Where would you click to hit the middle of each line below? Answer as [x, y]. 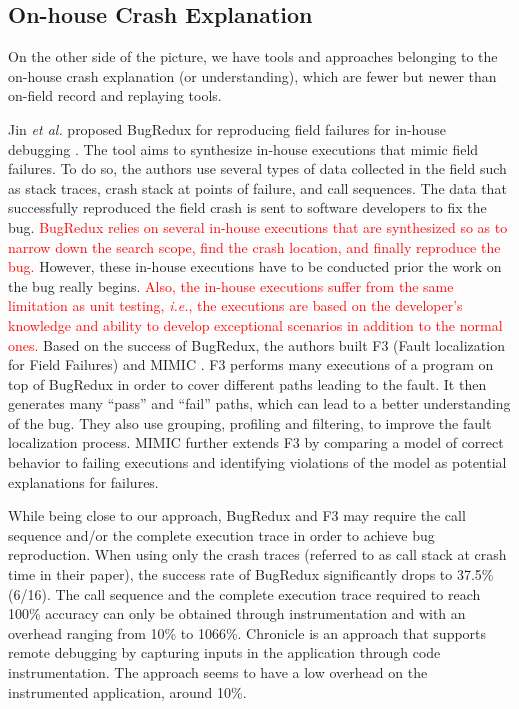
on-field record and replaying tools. [115, 95]
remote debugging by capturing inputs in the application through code [224, 652]
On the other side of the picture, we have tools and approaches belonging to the [253, 56]
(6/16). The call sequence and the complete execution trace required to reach [244, 593]
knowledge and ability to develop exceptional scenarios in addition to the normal [255, 324]
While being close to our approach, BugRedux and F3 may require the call [237, 515]
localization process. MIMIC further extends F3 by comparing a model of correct [256, 442]
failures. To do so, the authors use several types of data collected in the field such [257, 168]
